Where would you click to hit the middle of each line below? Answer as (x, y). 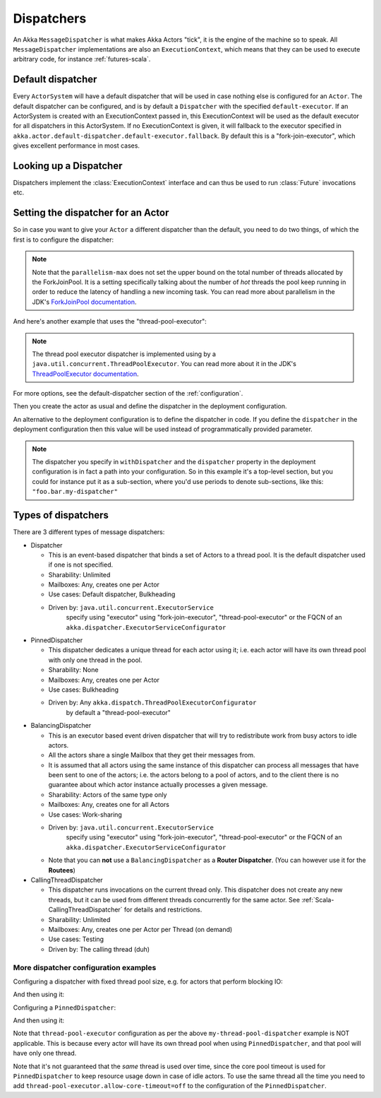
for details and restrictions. (163, 910)
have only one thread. (45, 1053)
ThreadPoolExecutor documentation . (85, 374)
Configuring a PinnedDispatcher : (65, 1008)
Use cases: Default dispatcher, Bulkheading (112, 594)
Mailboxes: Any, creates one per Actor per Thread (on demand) (140, 929)
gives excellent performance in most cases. (77, 146)
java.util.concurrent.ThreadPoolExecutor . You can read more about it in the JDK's (164, 364)
